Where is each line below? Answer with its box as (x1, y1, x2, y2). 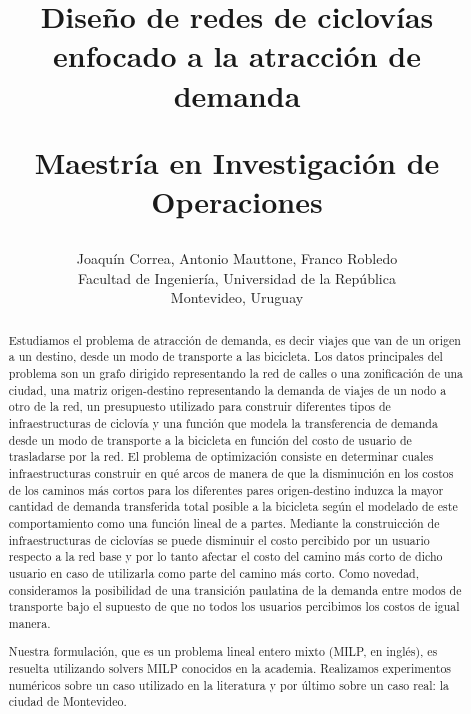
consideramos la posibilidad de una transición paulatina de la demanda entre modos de (8, 581, 462, 598)
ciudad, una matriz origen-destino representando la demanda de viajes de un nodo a (8, 381, 447, 398)
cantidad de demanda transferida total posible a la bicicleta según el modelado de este (8, 498, 458, 515)
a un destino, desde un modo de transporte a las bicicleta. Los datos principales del (8, 348, 443, 365)
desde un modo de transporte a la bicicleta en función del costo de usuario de (8, 431, 412, 448)
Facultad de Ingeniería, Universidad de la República (78, 267, 396, 288)
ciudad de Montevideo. (8, 693, 127, 710)
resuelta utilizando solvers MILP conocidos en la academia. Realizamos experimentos (8, 660, 452, 677)
